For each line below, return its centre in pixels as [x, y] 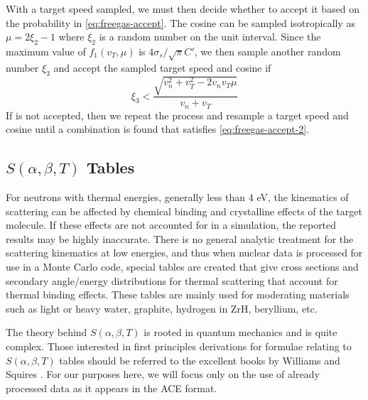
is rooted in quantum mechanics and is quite [240, 332]
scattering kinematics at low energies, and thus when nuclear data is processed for [184, 253]
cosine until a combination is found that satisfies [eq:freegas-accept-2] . [158, 129]
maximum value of [46, 51]
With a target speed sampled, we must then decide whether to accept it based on [183, 9]
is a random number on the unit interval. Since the [210, 37]
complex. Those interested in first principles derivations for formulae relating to [179, 346]
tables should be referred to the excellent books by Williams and [200, 360]
